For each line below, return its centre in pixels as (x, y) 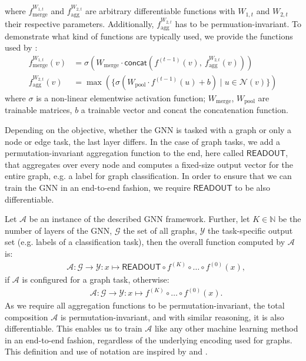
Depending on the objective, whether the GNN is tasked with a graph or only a (148, 130)
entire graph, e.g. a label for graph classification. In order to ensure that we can (148, 176)
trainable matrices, (39, 110)
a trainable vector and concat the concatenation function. (184, 110)
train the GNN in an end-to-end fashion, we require (98, 188)
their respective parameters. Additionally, (79, 24)
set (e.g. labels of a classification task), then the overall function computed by (145, 242)
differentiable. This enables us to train (74, 328)
